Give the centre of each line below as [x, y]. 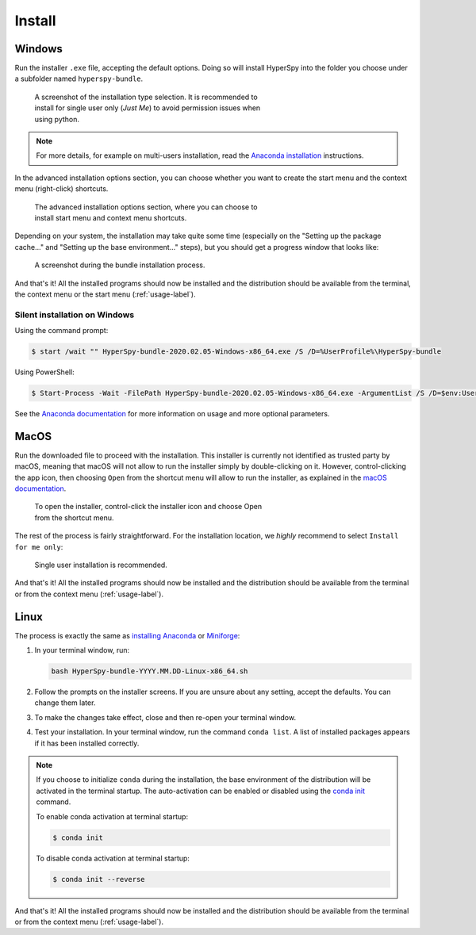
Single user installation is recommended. [101, 565]
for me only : [39, 546]
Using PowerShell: [44, 372]
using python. [57, 119]
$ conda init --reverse [99, 879]
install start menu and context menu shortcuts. [111, 217]
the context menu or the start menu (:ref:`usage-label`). [105, 294]
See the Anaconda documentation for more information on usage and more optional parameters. [172, 414]
